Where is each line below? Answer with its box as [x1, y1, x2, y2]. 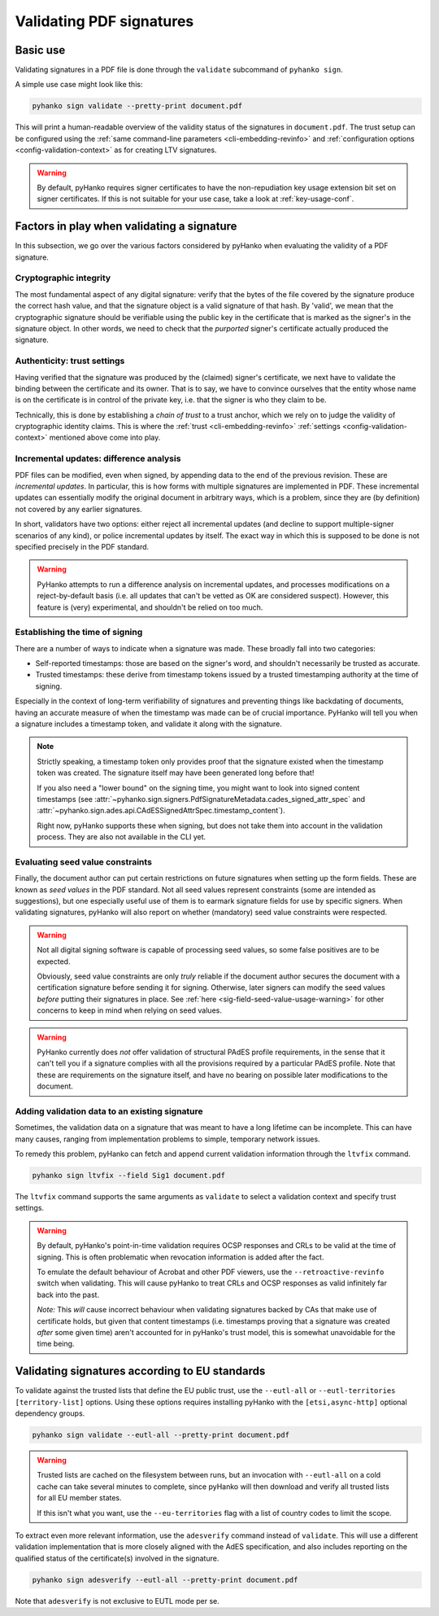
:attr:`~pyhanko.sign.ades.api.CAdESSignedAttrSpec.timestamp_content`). [37, 806, 285, 816]
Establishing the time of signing [15, 627, 143, 638]
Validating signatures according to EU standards [15, 1364, 266, 1378]
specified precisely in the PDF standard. [15, 541, 150, 551]
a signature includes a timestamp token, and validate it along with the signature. [15, 719, 282, 729]
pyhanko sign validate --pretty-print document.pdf [32, 102, 243, 111]
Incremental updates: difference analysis [15, 453, 181, 464]
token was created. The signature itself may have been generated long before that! [37, 768, 315, 777]
